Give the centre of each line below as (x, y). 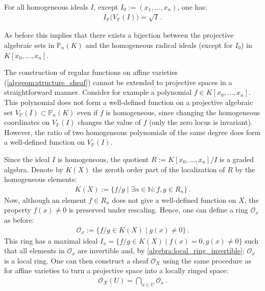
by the (245, 169)
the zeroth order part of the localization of (159, 169)
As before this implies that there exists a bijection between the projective (119, 35)
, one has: (192, 7)
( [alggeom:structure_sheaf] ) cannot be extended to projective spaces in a (118, 82)
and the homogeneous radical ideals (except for (159, 45)
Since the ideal (27, 159)
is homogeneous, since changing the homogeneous (183, 112)
